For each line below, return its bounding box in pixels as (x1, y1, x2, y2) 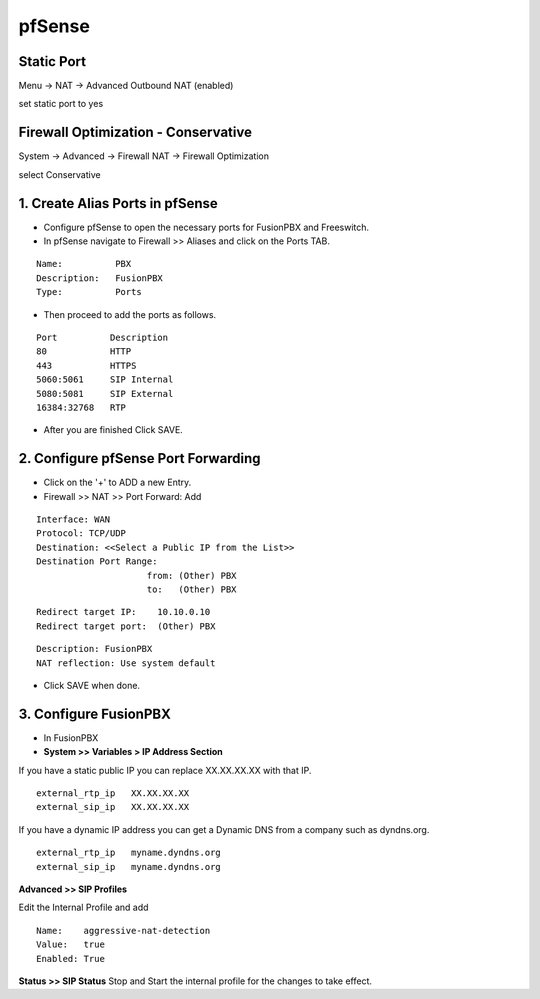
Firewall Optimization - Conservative (18, 124, 252, 141)
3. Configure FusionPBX (18, 705, 172, 722)
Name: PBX (36, 258, 132, 270)
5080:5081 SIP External (36, 388, 174, 399)
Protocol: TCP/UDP (36, 528, 127, 539)
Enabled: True (36, 953, 105, 964)
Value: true (36, 939, 105, 950)
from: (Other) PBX (146, 570, 237, 581)
